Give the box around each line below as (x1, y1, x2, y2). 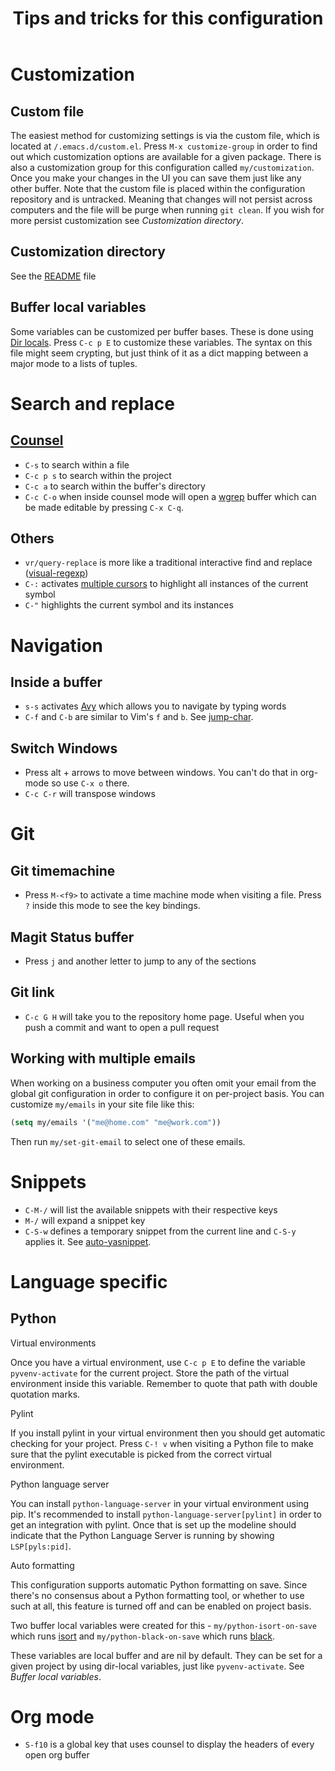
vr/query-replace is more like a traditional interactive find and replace (24, 557, 313, 569)
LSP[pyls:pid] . (10, 1540, 72, 1552)
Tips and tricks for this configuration (12, 7, 324, 30)
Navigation (10, 634, 103, 657)
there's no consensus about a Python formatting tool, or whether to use (10, 1589, 305, 1601)
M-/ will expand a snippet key (24, 1214, 146, 1226)
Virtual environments (10, 1337, 97, 1349)
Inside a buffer (10, 674, 103, 691)
